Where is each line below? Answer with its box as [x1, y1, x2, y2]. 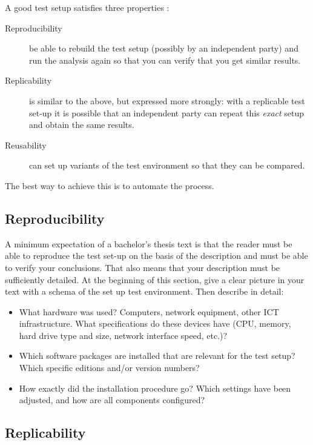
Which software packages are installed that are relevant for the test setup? [19, 349, 295, 362]
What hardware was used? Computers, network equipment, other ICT [19, 305, 279, 318]
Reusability [5, 138, 47, 151]
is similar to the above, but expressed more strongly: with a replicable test [29, 94, 305, 107]
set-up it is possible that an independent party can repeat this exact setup [29, 106, 305, 119]
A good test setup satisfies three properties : [5, 1, 170, 13]
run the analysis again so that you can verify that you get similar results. [29, 53, 301, 66]
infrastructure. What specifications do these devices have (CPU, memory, [19, 317, 291, 330]
